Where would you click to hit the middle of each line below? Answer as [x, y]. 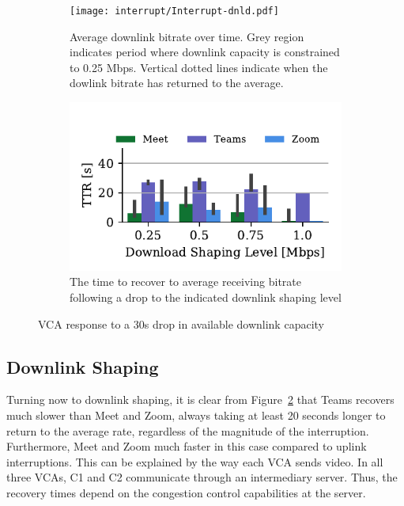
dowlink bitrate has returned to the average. [177, 83]
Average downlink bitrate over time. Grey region [187, 36]
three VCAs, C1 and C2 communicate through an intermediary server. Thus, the [202, 477]
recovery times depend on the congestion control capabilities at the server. [186, 492]
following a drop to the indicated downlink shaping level [206, 297]
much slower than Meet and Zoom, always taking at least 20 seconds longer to [196, 415]
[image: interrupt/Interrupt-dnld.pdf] [174, 11]
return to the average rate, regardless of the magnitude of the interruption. [188, 430]
